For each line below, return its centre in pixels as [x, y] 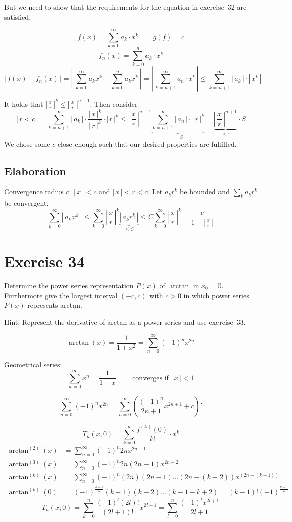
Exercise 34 [44, 261]
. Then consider [114, 104]
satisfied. [18, 16]
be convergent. [26, 203]
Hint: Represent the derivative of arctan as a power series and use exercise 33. [125, 322]
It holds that [24, 104]
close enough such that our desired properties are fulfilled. [147, 143]
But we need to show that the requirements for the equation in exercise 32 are [125, 7]
